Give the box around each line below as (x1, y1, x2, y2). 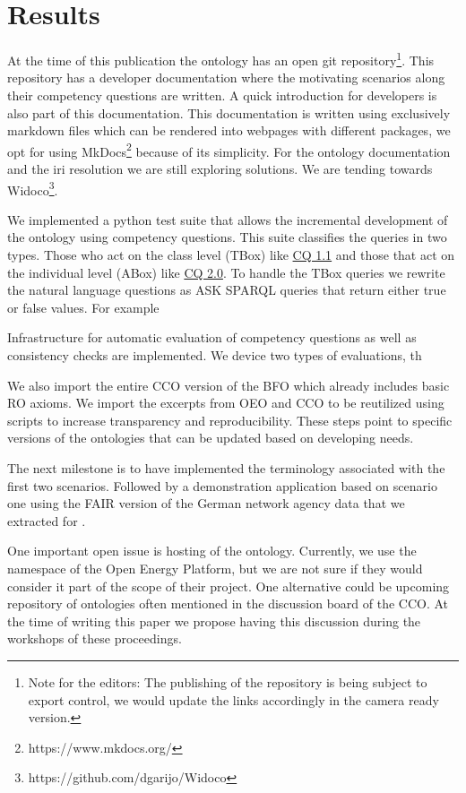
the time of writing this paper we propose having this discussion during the (7, 611, 421, 630)
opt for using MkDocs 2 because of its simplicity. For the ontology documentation (7, 139, 451, 160)
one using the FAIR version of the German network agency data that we (7, 494, 405, 513)
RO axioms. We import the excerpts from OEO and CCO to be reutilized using (7, 393, 444, 412)
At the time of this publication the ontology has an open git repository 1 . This (7, 48, 435, 69)
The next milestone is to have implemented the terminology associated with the (7, 458, 445, 477)
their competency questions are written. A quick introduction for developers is (7, 85, 437, 104)
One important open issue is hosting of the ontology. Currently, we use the (7, 541, 417, 560)
